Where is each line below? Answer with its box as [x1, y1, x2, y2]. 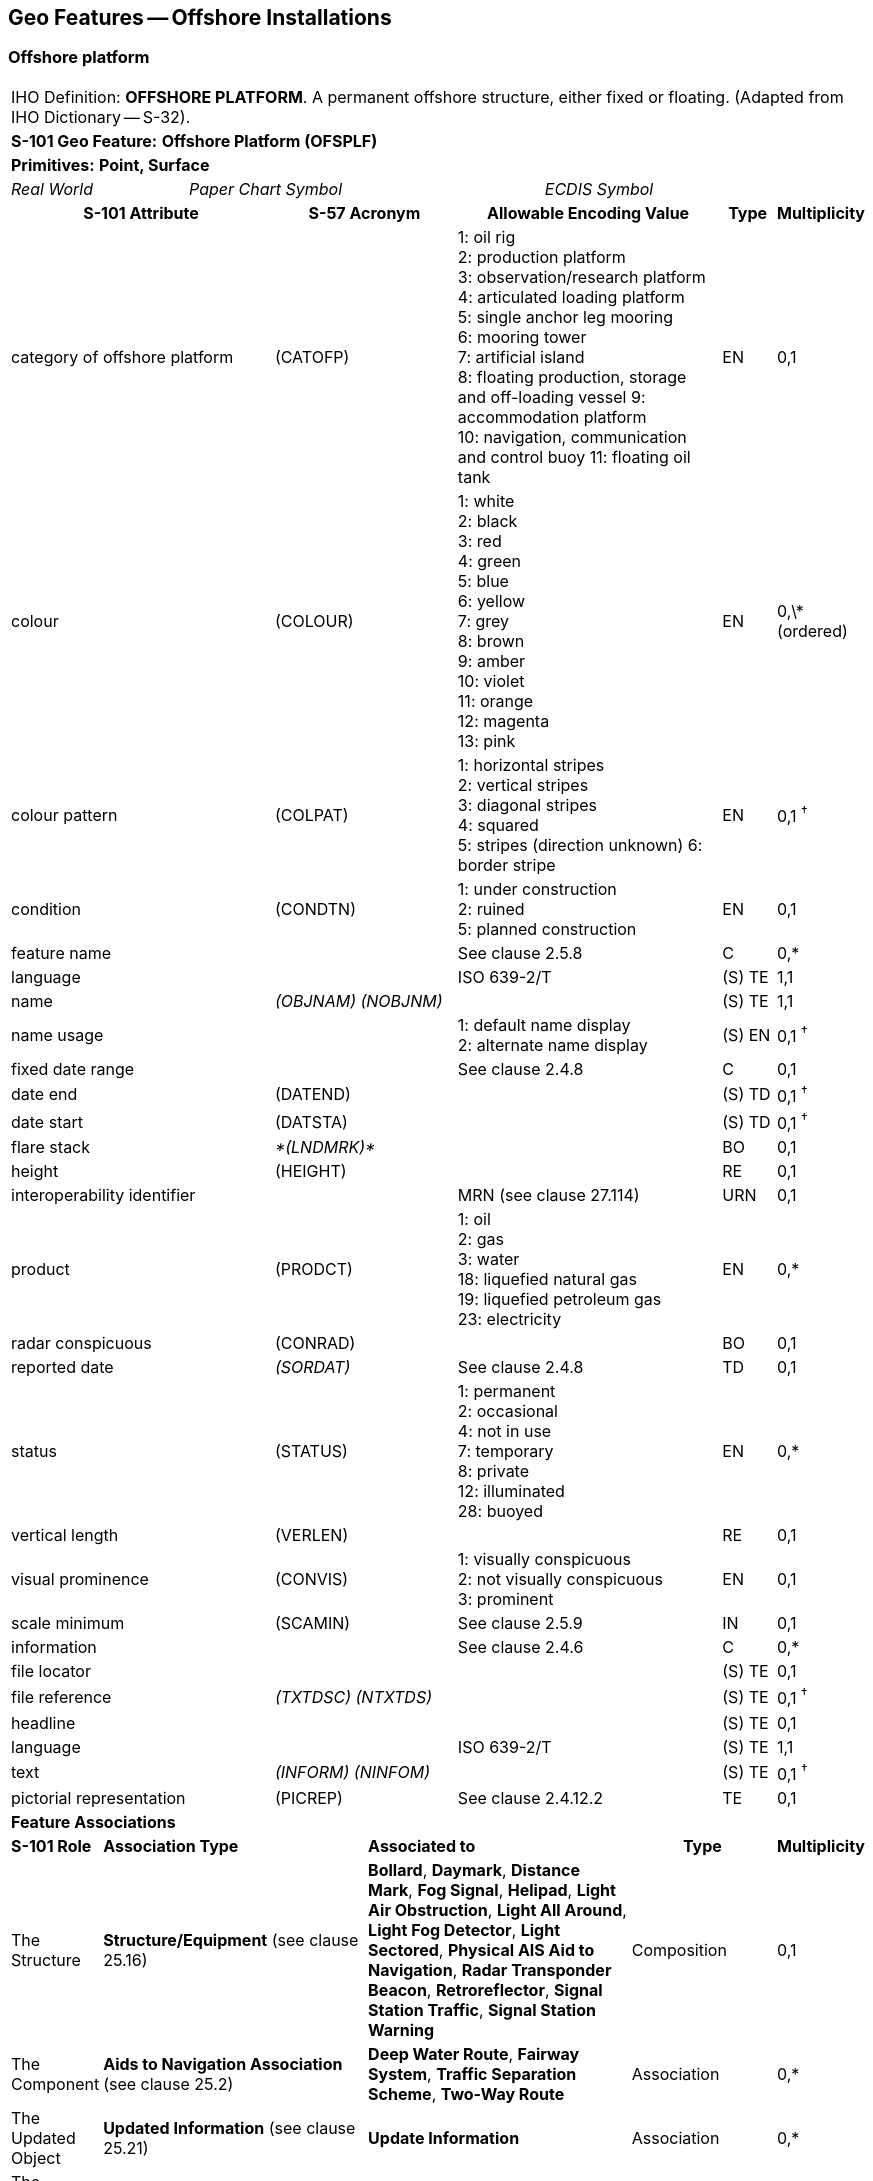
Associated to [368, 1836, 476, 1857]
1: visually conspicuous [457, 1549, 631, 1570]
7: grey [457, 610, 510, 631]
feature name [11, 942, 111, 963]
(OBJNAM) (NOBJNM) [274, 990, 443, 1011]
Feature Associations [11, 1812, 176, 1833]
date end [11, 1084, 78, 1105]
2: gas [457, 1229, 504, 1250]
